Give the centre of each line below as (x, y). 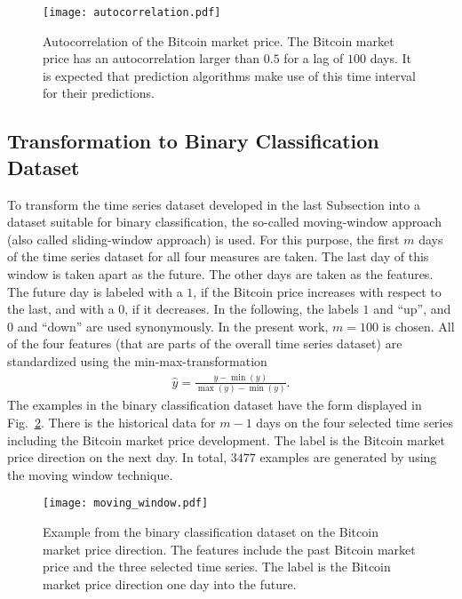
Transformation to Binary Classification (193, 141)
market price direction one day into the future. (170, 583)
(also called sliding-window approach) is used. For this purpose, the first (203, 239)
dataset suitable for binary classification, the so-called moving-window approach (224, 222)
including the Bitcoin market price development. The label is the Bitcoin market (226, 439)
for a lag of (314, 58)
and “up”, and (412, 309)
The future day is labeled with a (95, 291)
